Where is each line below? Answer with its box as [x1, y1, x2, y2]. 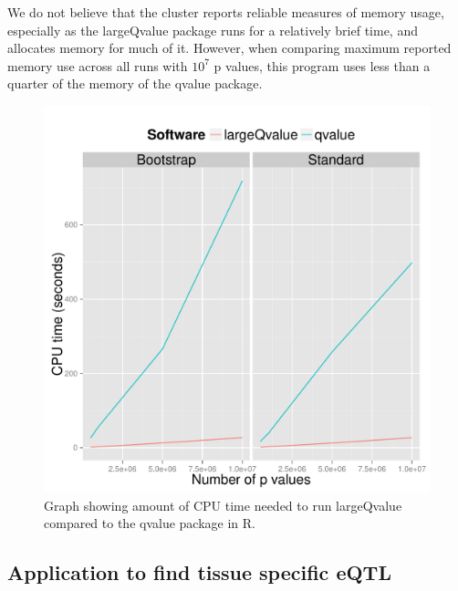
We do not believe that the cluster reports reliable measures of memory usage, [7, 3, 444, 21]
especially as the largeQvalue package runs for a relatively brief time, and [7, 20, 418, 39]
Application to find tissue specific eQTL [7, 558, 391, 586]
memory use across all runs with [7, 56, 188, 75]
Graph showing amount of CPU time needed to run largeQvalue [44, 495, 402, 514]
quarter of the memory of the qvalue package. [7, 74, 263, 93]
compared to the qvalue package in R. [44, 513, 255, 533]
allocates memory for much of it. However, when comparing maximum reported [7, 38, 452, 57]
